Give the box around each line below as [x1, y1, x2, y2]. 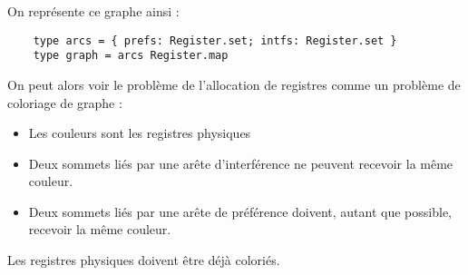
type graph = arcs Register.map [33, 49, 229, 63]
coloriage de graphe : [7, 93, 122, 112]
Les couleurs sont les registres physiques [28, 123, 251, 142]
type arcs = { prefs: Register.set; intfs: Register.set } [33, 34, 397, 47]
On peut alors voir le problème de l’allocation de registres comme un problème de [7, 74, 461, 93]
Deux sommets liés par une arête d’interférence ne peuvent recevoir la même [28, 153, 453, 172]
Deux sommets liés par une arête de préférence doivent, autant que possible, [28, 201, 452, 221]
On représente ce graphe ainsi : [7, 2, 180, 20]
